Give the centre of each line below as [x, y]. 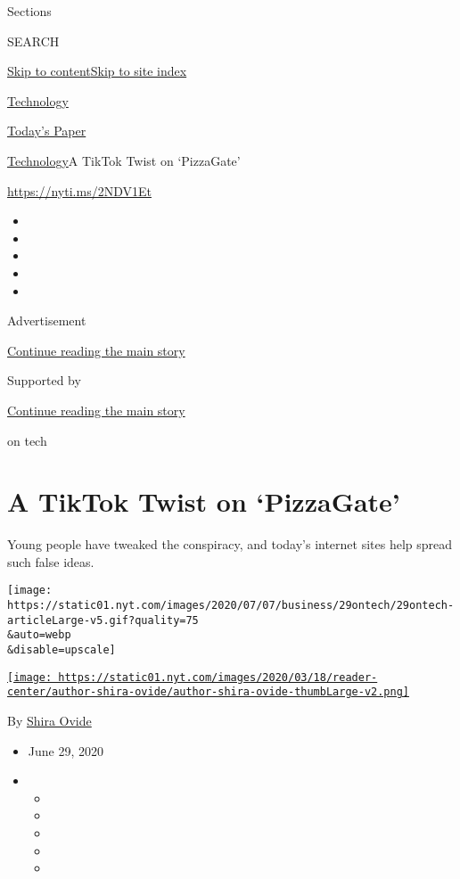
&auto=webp [39, 635]
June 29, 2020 [66, 750]
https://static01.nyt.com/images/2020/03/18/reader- [218, 677]
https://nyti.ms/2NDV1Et [79, 190]
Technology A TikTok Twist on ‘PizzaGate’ [124, 160]
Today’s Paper [47, 131]
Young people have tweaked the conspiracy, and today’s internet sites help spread [230, 544]
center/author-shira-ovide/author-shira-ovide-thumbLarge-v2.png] [209, 692]
